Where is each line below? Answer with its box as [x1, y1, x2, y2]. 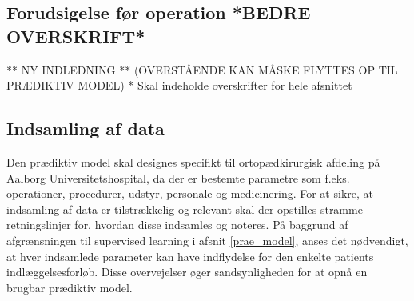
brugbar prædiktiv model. [6, 279, 133, 295]
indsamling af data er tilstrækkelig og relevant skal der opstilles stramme [6, 200, 363, 217]
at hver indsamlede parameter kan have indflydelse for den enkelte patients [6, 247, 374, 264]
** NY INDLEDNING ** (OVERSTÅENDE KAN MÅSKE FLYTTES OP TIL [6, 61, 398, 78]
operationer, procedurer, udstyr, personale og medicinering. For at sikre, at [6, 185, 373, 202]
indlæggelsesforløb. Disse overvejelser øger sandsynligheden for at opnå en [6, 263, 368, 280]
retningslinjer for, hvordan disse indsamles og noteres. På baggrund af [6, 216, 348, 233]
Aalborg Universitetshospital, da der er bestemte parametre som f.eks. [6, 169, 350, 186]
